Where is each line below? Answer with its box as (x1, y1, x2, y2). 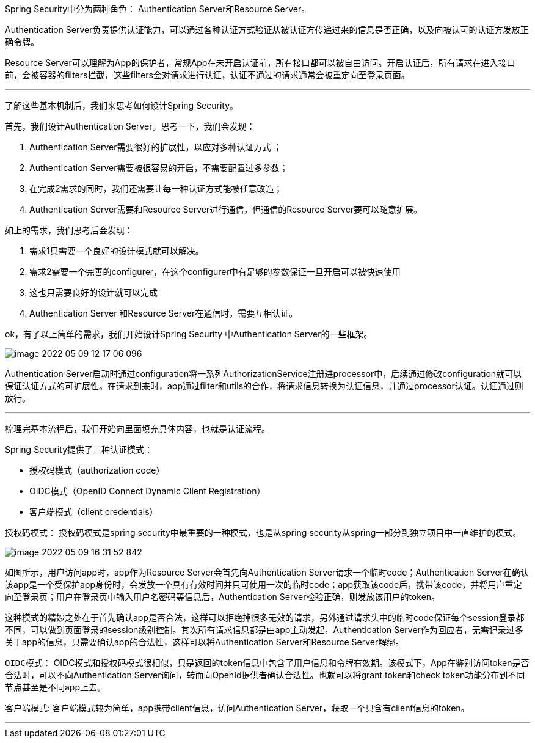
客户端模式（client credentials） (29, 507, 158, 517)
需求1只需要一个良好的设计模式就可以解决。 (29, 246, 204, 256)
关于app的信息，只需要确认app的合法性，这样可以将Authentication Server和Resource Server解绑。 (5, 637, 404, 647)
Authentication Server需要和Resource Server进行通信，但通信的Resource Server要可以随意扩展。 (29, 204, 423, 214)
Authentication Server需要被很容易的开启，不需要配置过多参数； (29, 163, 288, 173)
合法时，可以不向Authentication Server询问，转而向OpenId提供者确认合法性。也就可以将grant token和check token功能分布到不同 (5, 670, 525, 680)
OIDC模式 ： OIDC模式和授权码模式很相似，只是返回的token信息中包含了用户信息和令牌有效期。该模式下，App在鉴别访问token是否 (5, 657, 530, 668)
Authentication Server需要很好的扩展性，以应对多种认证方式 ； (29, 142, 282, 152)
